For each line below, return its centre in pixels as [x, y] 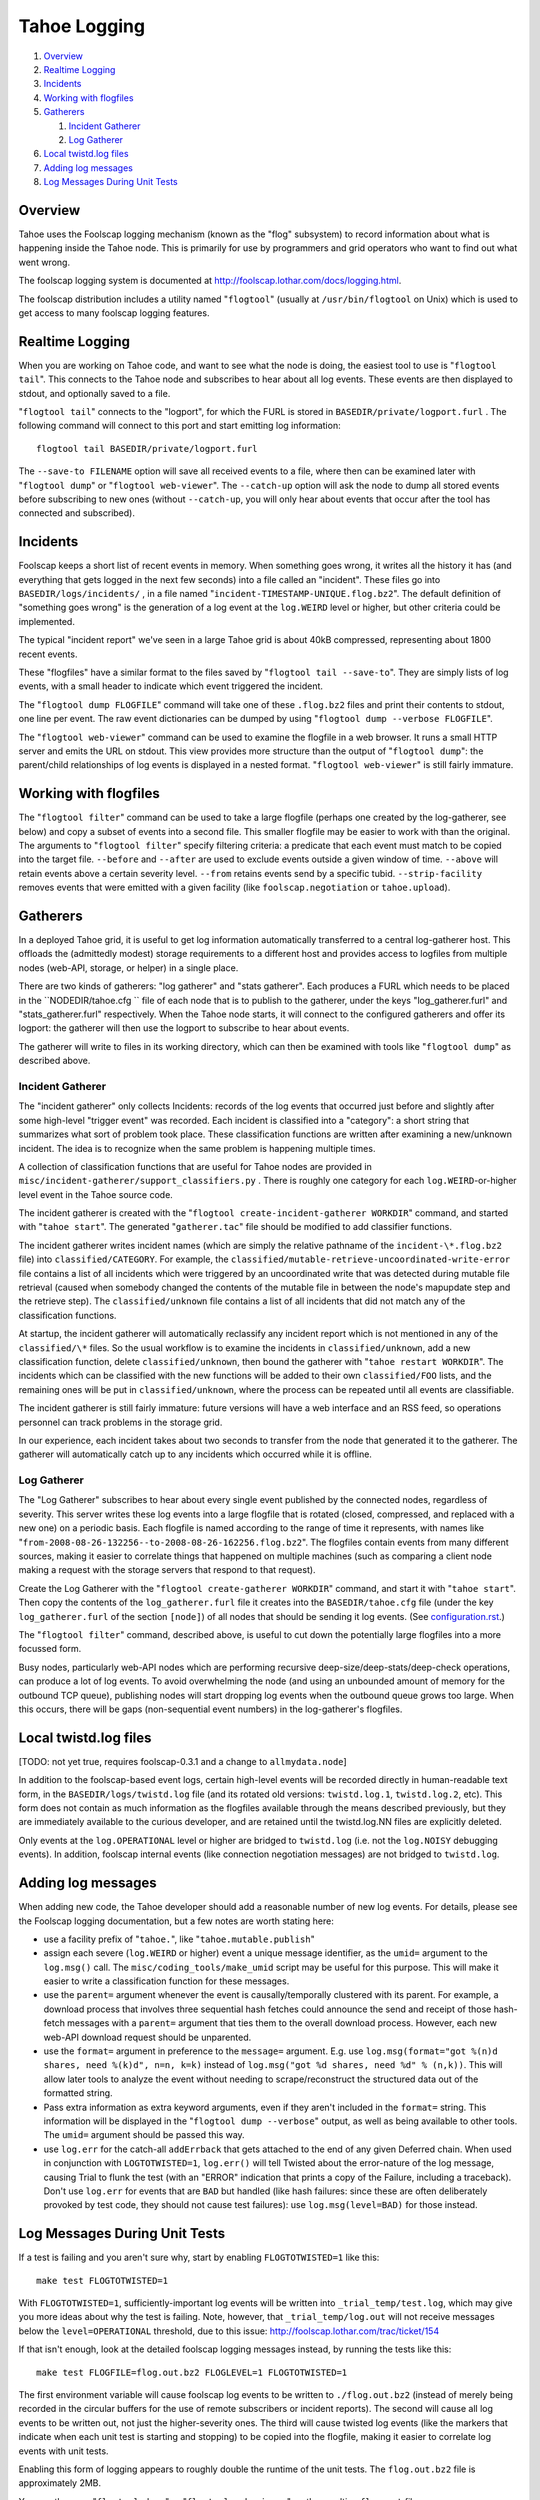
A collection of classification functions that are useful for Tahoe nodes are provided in [195, 1166]
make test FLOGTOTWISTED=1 [102, 2280]
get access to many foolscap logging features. [114, 312]
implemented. [46, 621]
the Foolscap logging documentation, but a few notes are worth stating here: [176, 1921]
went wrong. [44, 262]
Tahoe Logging [81, 26]
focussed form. [50, 1649]
